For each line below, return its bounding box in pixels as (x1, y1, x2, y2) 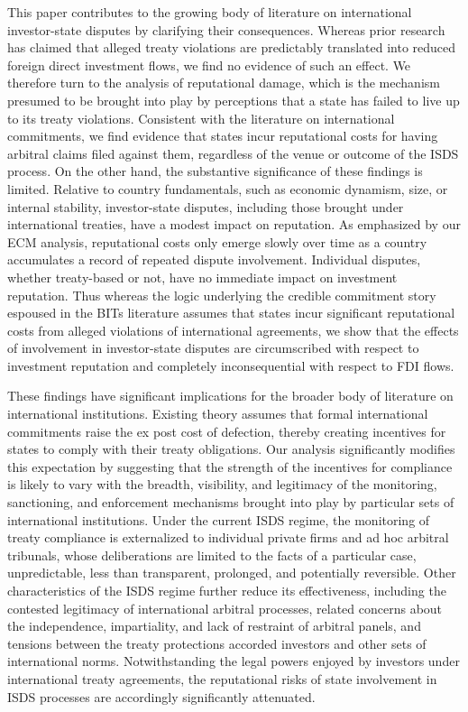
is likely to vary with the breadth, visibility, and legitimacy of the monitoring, (7, 475, 437, 494)
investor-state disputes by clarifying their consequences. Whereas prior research (7, 20, 445, 39)
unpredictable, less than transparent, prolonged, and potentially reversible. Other (7, 563, 456, 582)
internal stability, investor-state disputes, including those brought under (7, 197, 404, 216)
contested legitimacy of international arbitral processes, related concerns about (7, 598, 443, 617)
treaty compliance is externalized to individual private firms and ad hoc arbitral (7, 528, 449, 547)
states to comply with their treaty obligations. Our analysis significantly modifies (7, 439, 455, 458)
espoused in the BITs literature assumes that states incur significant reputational (7, 303, 455, 322)
